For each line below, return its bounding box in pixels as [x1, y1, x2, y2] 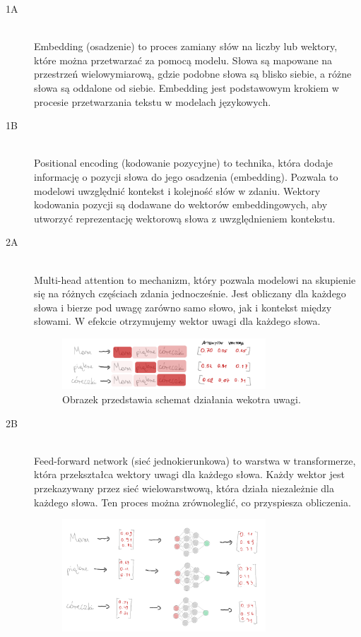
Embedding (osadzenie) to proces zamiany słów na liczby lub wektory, [34, 39, 338, 54]
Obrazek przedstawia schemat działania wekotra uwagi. [62, 391, 301, 406]
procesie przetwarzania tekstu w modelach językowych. [34, 94, 271, 109]
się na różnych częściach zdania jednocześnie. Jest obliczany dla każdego [34, 286, 346, 301]
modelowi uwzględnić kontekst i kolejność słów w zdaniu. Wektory [34, 183, 321, 198]
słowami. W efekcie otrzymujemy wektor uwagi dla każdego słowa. [34, 314, 321, 328]
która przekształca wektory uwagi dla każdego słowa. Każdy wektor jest [34, 467, 345, 482]
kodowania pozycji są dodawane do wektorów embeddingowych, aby [34, 197, 328, 212]
